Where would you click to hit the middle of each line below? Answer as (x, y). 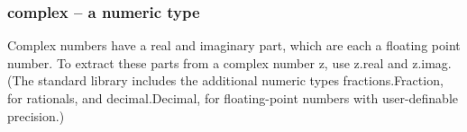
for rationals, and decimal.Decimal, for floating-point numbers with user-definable (233, 98)
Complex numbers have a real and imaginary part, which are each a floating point (234, 45)
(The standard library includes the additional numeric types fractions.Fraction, (225, 80)
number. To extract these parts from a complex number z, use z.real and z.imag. (229, 62)
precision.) (36, 115)
